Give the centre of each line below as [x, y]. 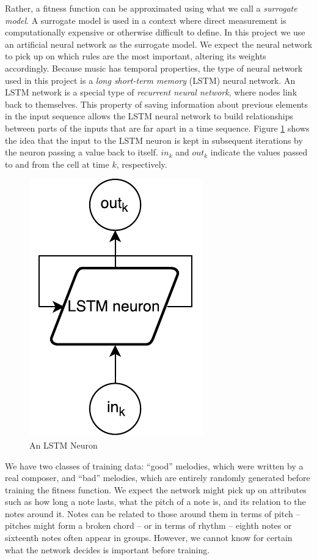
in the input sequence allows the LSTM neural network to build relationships [149, 116]
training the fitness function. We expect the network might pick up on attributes [156, 489]
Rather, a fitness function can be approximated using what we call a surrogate [151, 8]
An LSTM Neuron [64, 445]
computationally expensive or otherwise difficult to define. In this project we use [155, 32]
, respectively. [142, 164]
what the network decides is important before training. [107, 549]
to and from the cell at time [57, 164]
